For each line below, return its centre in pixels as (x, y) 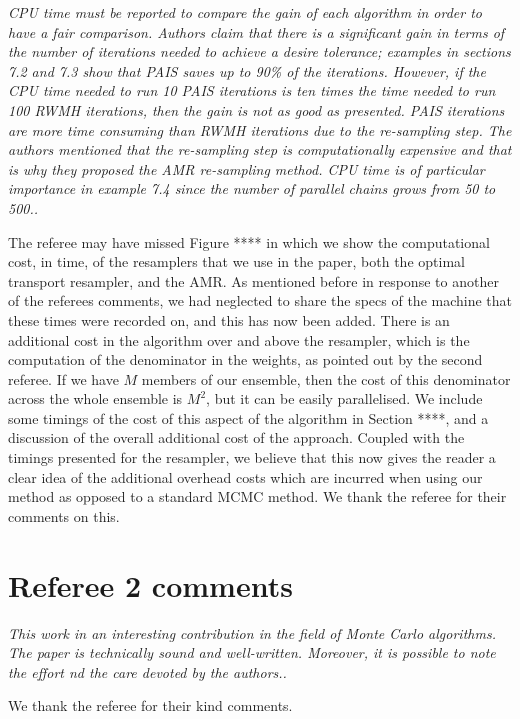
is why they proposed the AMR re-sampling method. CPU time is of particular (246, 168)
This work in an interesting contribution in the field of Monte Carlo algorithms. (252, 632)
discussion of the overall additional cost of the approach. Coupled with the (236, 437)
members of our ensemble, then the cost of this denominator (326, 378)
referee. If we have (63, 378)
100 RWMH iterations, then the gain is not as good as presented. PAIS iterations (256, 109)
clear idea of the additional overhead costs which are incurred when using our (245, 476)
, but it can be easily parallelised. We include (344, 398)
